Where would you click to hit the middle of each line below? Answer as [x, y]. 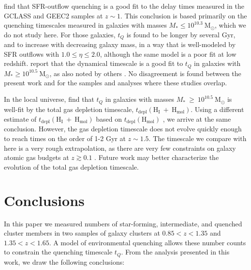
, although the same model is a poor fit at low [168, 54]
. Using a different [217, 109]
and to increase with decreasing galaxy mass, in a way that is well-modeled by [120, 44]
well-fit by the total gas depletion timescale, [69, 109]
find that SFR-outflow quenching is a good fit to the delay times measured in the [124, 6]
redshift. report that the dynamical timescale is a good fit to [94, 63]
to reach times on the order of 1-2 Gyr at [65, 138]
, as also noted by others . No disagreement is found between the [145, 73]
